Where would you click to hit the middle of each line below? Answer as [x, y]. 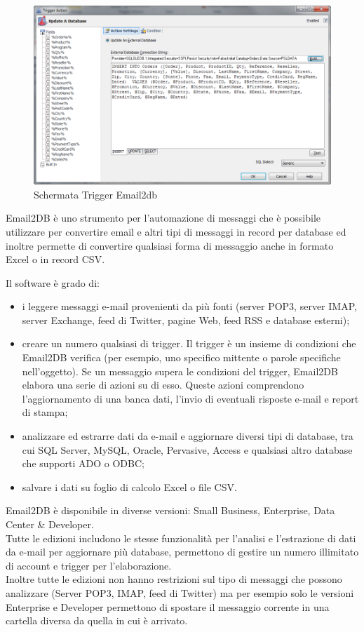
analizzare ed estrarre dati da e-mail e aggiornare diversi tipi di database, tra [188, 436]
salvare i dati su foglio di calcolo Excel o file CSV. [129, 486]
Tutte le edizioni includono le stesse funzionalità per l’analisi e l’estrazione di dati [181, 538]
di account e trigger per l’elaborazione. [89, 565]
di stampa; [45, 412]
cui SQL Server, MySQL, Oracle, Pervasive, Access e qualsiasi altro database [187, 449]
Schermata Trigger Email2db [96, 194]
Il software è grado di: [53, 282]
